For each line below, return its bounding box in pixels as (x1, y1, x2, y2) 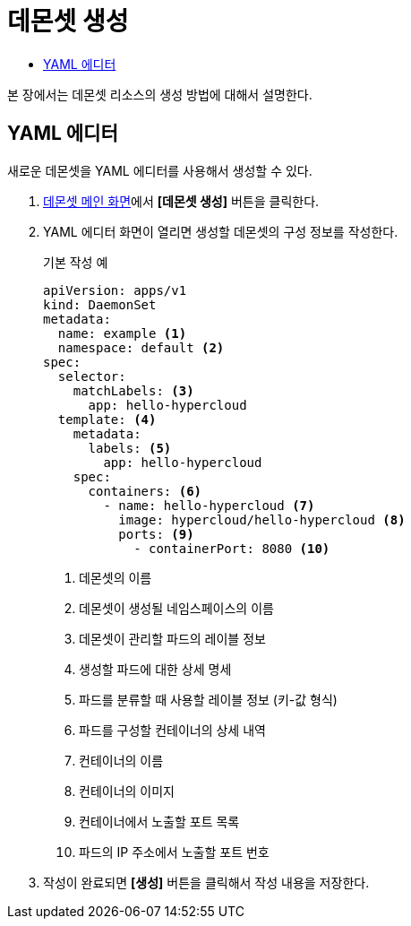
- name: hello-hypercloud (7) (103, 498, 315, 513)
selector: (57, 368, 126, 384)
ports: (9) (118, 526, 194, 541)
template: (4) (57, 411, 157, 427)
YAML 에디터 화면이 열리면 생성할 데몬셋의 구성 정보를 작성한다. (43, 223, 398, 239)
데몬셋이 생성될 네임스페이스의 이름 (79, 600, 274, 616)
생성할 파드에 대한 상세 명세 (79, 661, 232, 677)
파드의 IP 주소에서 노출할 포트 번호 (79, 844, 270, 860)
